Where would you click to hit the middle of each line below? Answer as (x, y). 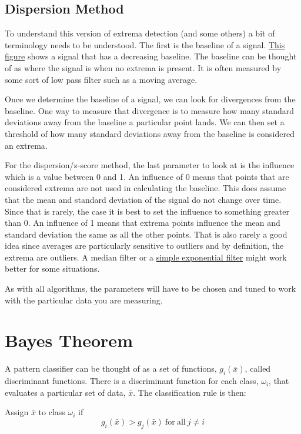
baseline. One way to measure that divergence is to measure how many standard (150, 110)
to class (52, 412)
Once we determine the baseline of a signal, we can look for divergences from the (150, 99)
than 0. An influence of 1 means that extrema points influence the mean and (143, 223)
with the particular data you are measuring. (84, 300)
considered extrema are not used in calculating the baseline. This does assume (146, 188)
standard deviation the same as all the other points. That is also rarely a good (146, 234)
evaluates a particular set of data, (65, 392)
